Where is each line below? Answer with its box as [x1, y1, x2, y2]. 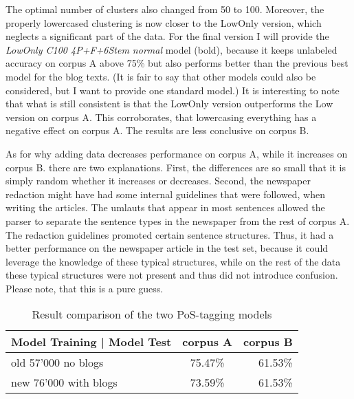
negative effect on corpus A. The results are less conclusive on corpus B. [5, 123, 309, 138]
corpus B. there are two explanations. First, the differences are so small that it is [5, 160, 346, 174]
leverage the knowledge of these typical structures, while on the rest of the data [5, 254, 341, 268]
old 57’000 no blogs [11, 354, 104, 371]
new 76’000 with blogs [11, 374, 118, 391]
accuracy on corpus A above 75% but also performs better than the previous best [5, 56, 349, 70]
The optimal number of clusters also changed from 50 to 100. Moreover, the [5, 2, 324, 16]
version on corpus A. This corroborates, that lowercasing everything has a [5, 109, 317, 124]
